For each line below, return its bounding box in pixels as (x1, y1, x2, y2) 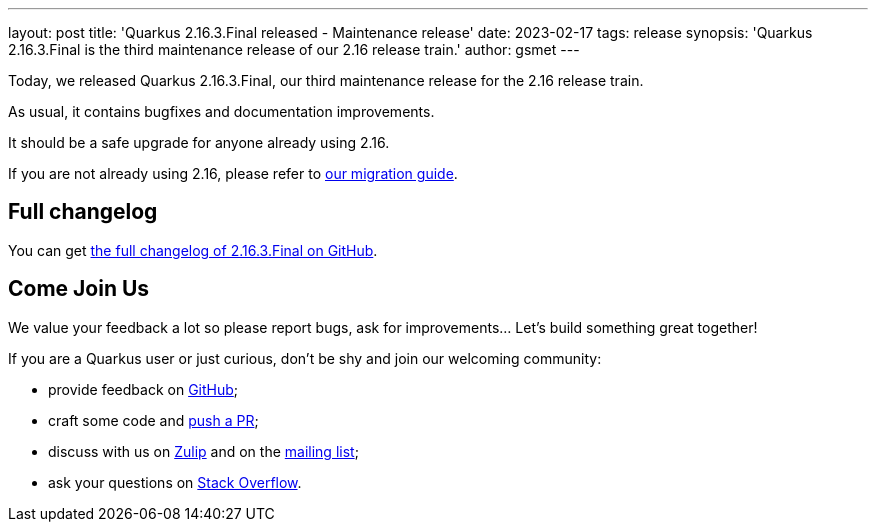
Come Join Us (8, 276, 150, 302)
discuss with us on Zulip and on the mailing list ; (48, 442, 359, 460)
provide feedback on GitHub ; (48, 380, 239, 398)
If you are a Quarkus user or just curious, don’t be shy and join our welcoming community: (8, 349, 602, 367)
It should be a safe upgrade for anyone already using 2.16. (8, 134, 390, 151)
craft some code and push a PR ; (48, 411, 259, 429)
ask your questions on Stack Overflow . (48, 473, 302, 491)
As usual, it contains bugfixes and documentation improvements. (8, 103, 435, 120)
